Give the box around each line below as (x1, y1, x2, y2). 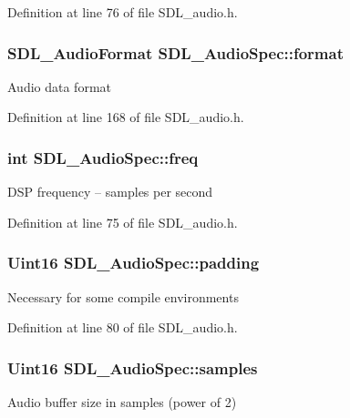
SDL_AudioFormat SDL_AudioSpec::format (7, 41, 344, 64)
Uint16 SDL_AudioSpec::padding (7, 251, 260, 274)
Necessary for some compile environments (7, 287, 239, 306)
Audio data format (7, 76, 112, 96)
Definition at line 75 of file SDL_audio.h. (7, 212, 238, 231)
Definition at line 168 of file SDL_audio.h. (7, 107, 244, 127)
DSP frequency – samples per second (7, 182, 213, 201)
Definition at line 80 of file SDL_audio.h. (7, 318, 238, 337)
